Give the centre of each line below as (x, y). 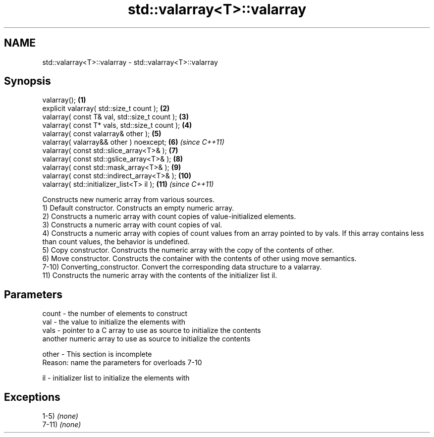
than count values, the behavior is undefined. (116, 242)
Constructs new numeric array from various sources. (128, 200)
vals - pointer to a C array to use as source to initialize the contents (152, 330)
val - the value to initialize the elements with (114, 322)
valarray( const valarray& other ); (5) (102, 134)
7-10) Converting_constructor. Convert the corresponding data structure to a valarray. (182, 267)
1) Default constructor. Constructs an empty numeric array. (138, 208)
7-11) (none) (62, 425)
